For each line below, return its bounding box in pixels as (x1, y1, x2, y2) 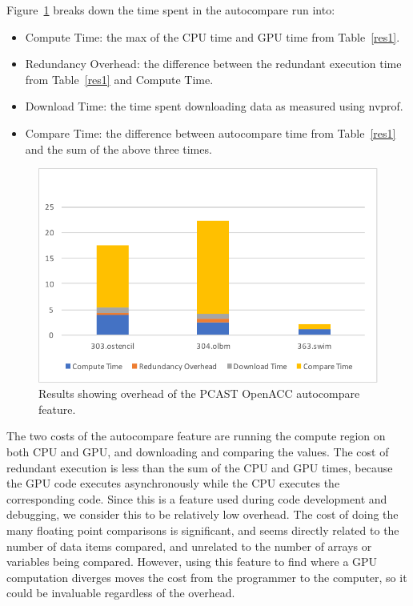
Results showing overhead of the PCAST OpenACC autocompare (38, 385, 360, 402)
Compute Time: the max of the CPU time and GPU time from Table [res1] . (25, 28, 400, 45)
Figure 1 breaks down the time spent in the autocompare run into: (6, 2, 335, 18)
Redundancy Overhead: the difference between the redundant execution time (25, 55, 402, 72)
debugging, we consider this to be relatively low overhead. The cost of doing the (6, 506, 399, 523)
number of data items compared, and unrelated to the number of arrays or (6, 537, 372, 554)
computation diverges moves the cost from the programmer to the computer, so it (6, 568, 407, 585)
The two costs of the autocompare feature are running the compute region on (6, 427, 386, 444)
